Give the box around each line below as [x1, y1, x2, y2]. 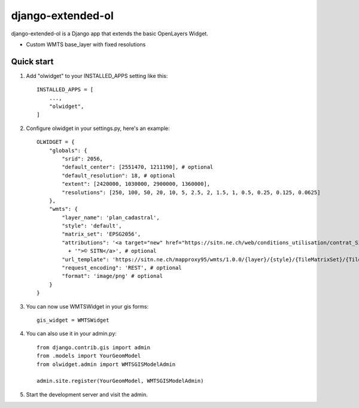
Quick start [11, 56, 54, 67]
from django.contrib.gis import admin [36, 344, 151, 350]
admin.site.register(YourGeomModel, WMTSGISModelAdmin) [36, 377, 204, 385]
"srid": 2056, [62, 155, 104, 162]
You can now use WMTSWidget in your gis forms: [26, 303, 149, 310]
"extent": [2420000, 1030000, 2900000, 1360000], [62, 180, 211, 188]
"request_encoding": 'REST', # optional [62, 264, 182, 271]
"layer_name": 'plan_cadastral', [62, 214, 160, 221]
